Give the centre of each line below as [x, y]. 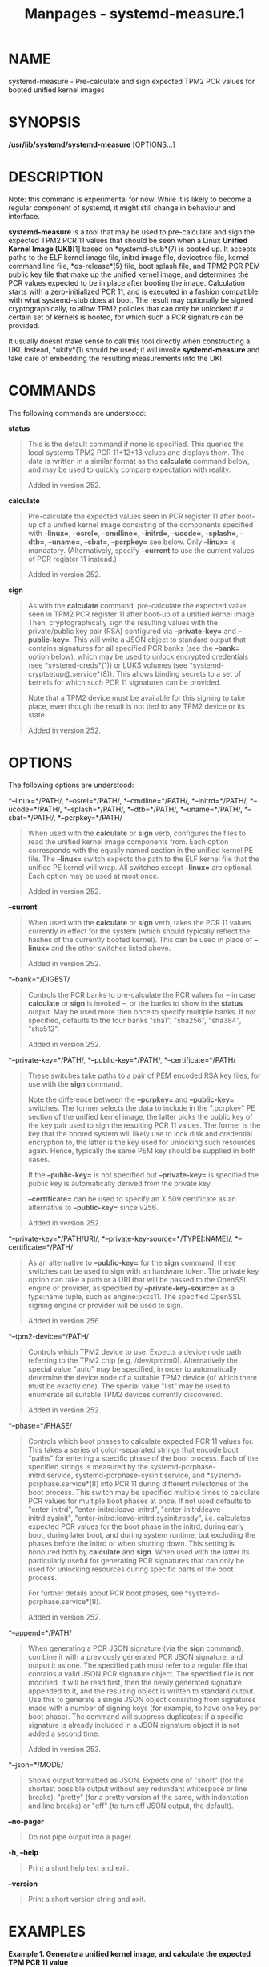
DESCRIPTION [56, 177]
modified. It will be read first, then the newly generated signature [134, 1682]
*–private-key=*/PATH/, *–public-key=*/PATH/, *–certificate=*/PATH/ [122, 1059]
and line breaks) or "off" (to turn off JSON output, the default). [130, 1806]
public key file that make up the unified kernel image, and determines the [128, 274]
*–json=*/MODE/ [36, 1764]
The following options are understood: [71, 785]
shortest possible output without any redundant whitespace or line [137, 1788]
